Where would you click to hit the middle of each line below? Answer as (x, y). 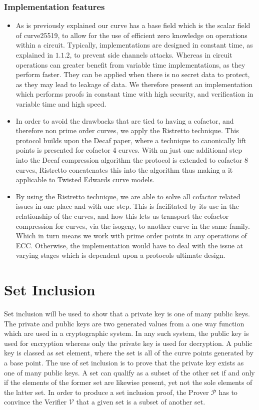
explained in (34, 55)
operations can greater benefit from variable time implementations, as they (130, 64)
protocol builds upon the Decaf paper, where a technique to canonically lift (131, 140)
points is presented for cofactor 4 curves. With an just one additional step (129, 150)
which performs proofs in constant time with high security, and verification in (134, 94)
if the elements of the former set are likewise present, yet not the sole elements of (128, 382)
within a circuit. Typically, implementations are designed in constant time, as (134, 45)
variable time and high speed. (61, 103)
